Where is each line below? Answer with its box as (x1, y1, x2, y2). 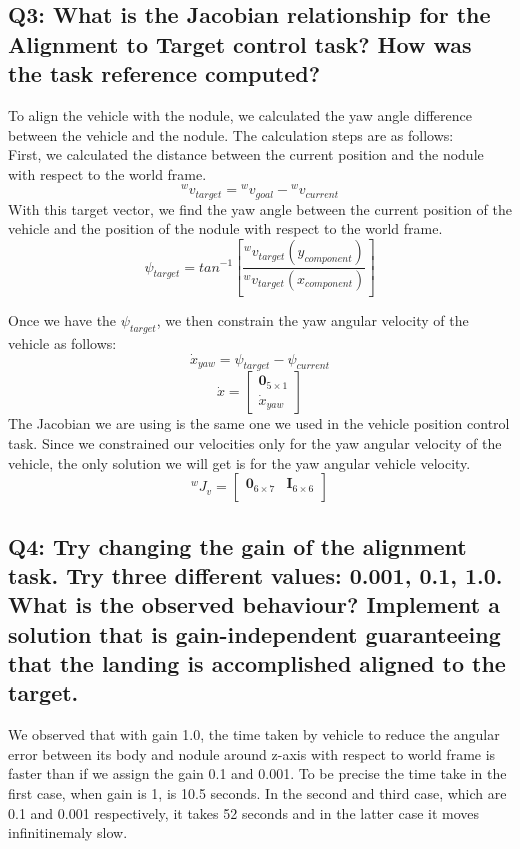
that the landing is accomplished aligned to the (8, 648, 506, 679)
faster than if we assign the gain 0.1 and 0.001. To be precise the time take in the (8, 763, 507, 784)
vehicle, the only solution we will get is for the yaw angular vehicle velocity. (8, 452, 471, 473)
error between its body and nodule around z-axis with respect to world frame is (8, 743, 496, 764)
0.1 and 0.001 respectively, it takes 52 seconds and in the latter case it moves (8, 802, 480, 823)
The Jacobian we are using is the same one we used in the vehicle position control (8, 413, 510, 434)
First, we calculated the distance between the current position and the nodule (8, 144, 484, 165)
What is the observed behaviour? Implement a (8, 589, 500, 620)
